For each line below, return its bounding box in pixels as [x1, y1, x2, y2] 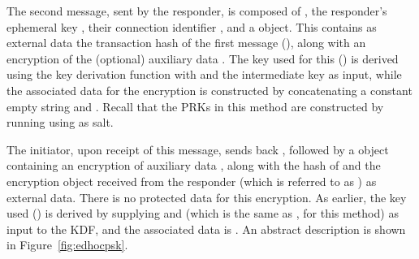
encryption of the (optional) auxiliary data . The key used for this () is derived [6, 50, 399, 67]
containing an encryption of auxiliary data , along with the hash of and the [6, 157, 381, 174]
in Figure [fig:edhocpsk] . [6, 236, 128, 253]
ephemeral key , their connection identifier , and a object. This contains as [6, 18, 377, 35]
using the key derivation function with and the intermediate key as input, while [6, 66, 402, 83]
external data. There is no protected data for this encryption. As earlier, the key [6, 188, 407, 205]
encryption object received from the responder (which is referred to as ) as [6, 172, 377, 189]
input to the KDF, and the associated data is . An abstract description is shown [6, 220, 406, 237]
